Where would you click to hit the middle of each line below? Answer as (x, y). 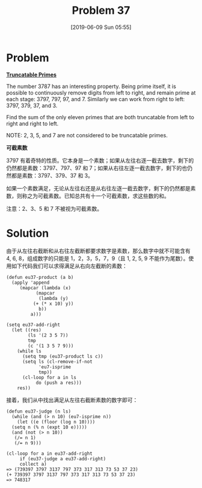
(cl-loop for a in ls (49, 377)
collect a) (33, 464)
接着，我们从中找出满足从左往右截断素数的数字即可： (72, 400)
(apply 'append (31, 283)
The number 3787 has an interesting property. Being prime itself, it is (91, 86)
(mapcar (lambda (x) (45, 288)
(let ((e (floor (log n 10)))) (56, 422)
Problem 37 (101, 11)
